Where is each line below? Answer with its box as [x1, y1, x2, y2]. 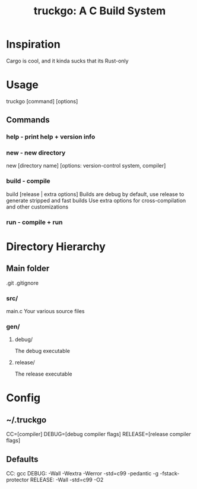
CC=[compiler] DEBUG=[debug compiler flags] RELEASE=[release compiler [6, 431, 192, 438]
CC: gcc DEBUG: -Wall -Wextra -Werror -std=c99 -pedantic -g [6, 470, 159, 477]
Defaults [6, 454, 39, 464]
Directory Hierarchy [6, 239, 106, 253]
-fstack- [160, 470, 180, 477]
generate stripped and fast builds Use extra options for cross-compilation [6, 197, 186, 204]
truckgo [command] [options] [6, 97, 78, 105]
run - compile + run [6, 218, 63, 226]
